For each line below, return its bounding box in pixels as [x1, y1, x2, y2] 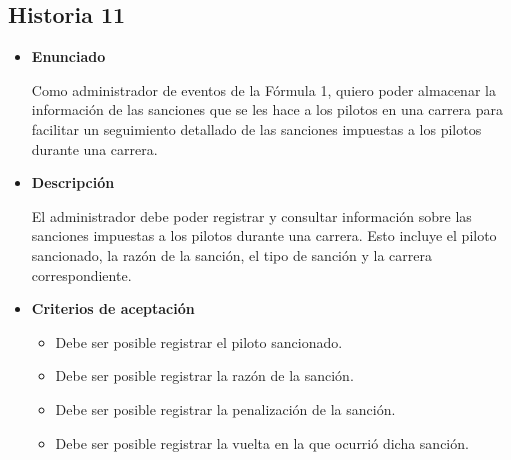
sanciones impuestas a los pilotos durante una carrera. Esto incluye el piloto [31, 225, 497, 246]
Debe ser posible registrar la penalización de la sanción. [55, 398, 396, 419]
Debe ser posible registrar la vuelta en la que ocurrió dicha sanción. [55, 432, 469, 453]
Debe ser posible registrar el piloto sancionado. [55, 331, 343, 352]
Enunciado [31, 46, 106, 67]
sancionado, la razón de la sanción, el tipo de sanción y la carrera [31, 244, 432, 265]
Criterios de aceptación [31, 298, 195, 319]
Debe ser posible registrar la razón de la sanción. [55, 365, 354, 386]
